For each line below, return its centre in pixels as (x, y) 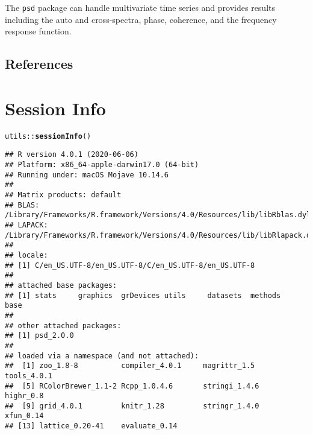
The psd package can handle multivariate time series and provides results (140, 7)
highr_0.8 (24, 396)
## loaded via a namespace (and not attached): (102, 356)
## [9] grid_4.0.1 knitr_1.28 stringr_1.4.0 (132, 406)
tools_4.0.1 (29, 376)
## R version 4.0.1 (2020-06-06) (72, 155)
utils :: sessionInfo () (48, 136)
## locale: (26, 255)
